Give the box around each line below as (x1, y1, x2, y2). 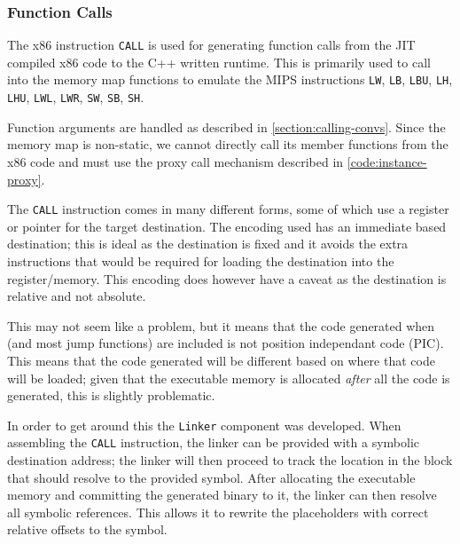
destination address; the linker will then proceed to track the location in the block (7, 451, 453, 469)
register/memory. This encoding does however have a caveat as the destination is (7, 269, 447, 288)
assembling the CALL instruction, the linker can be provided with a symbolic (7, 433, 420, 452)
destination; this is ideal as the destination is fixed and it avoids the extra (7, 234, 409, 253)
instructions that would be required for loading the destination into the (7, 252, 394, 270)
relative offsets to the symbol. (7, 520, 168, 539)
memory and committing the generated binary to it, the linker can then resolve (7, 485, 437, 504)
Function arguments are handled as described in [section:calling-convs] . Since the (7, 117, 446, 136)
